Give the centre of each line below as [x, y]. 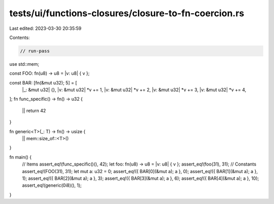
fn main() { [21, 157]
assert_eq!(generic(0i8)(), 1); [52, 185]
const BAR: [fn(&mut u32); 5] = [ [43, 83]
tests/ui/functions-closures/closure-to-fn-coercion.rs [127, 13]
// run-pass [35, 51]
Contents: [20, 37]
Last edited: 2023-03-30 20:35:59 [45, 28]
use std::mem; [24, 64]
